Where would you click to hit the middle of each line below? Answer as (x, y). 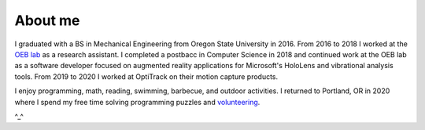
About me (47, 20)
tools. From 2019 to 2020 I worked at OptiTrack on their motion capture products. (146, 76)
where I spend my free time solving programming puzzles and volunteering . (137, 102)
